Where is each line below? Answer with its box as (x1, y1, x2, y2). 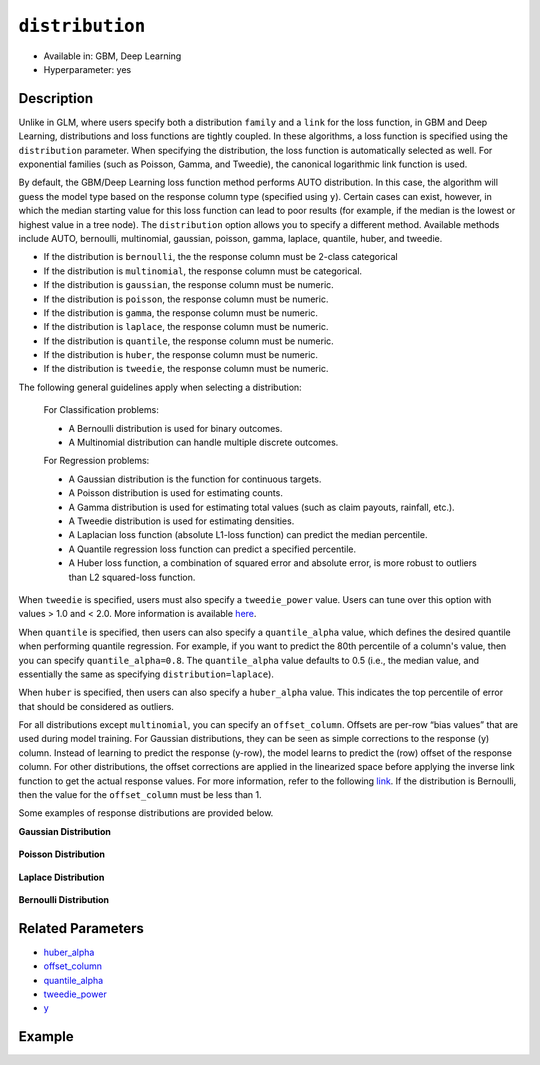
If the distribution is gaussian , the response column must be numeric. (43, 279, 334, 291)
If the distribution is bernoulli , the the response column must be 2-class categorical (43, 251, 399, 263)
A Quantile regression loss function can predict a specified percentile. (68, 543, 357, 555)
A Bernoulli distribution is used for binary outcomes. (68, 422, 283, 434)
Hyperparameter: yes (43, 63, 132, 75)
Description (18, 90, 94, 107)
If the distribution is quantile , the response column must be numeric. (43, 335, 334, 347)
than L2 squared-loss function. (68, 571, 196, 583)
